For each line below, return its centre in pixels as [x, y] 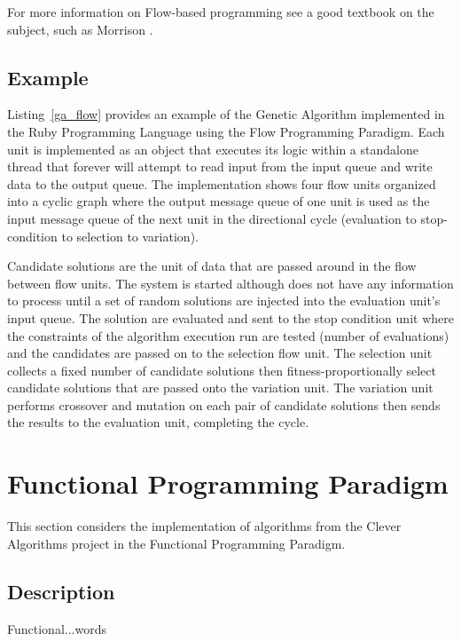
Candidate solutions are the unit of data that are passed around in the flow [212, 266]
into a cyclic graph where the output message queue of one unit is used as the [219, 201]
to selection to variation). [130, 236]
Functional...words [57, 628]
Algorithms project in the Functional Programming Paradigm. [176, 543]
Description [61, 591]
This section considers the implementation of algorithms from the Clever [204, 526]
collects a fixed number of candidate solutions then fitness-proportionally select [222, 370]
